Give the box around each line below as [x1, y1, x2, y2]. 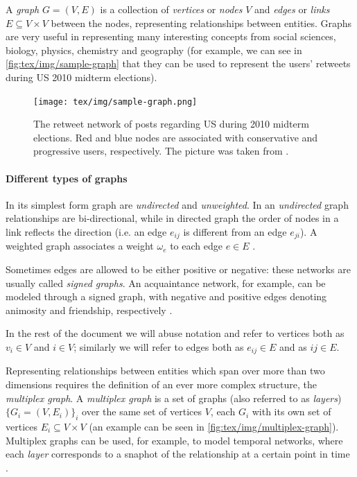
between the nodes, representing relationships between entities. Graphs [51, 15, 352, 30]
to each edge [170, 238, 223, 253]
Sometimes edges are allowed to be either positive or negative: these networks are [6, 262, 351, 277]
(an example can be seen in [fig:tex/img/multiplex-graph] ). [89, 419, 339, 434]
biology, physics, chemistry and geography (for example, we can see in [6, 42, 302, 57]
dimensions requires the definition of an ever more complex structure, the [6, 377, 317, 392]
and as [279, 340, 307, 354]
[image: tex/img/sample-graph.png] [33, 96, 198, 107]
